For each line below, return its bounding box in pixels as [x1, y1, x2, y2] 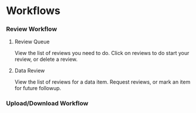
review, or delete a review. [14, 56, 78, 63]
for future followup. [14, 85, 61, 92]
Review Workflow [6, 25, 57, 33]
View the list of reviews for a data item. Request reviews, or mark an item [14, 78, 191, 85]
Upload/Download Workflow [6, 100, 89, 108]
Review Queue [14, 38, 50, 45]
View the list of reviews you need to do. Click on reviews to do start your [14, 50, 190, 57]
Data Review [14, 67, 45, 74]
